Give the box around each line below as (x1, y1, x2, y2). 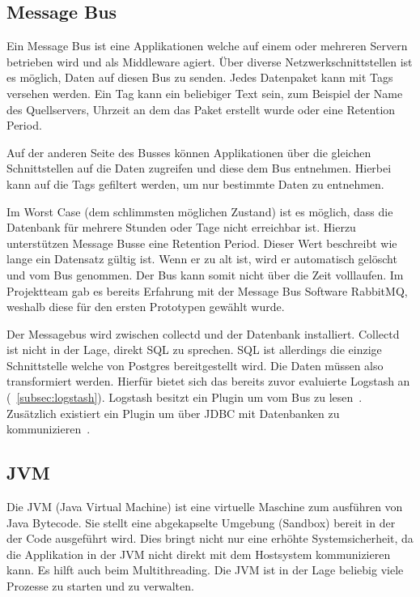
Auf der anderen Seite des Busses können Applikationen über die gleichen (6, 143, 371, 160)
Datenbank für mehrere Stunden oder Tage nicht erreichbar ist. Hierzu (6, 219, 356, 236)
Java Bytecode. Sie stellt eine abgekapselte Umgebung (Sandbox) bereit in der (6, 514, 396, 531)
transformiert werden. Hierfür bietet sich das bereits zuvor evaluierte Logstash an (6, 373, 410, 390)
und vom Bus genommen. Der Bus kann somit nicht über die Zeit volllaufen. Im (6, 266, 404, 283)
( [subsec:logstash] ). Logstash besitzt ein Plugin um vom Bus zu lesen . (6, 389, 363, 406)
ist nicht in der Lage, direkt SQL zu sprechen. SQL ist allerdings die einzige (6, 341, 382, 358)
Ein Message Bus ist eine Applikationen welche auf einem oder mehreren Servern (6, 37, 408, 54)
